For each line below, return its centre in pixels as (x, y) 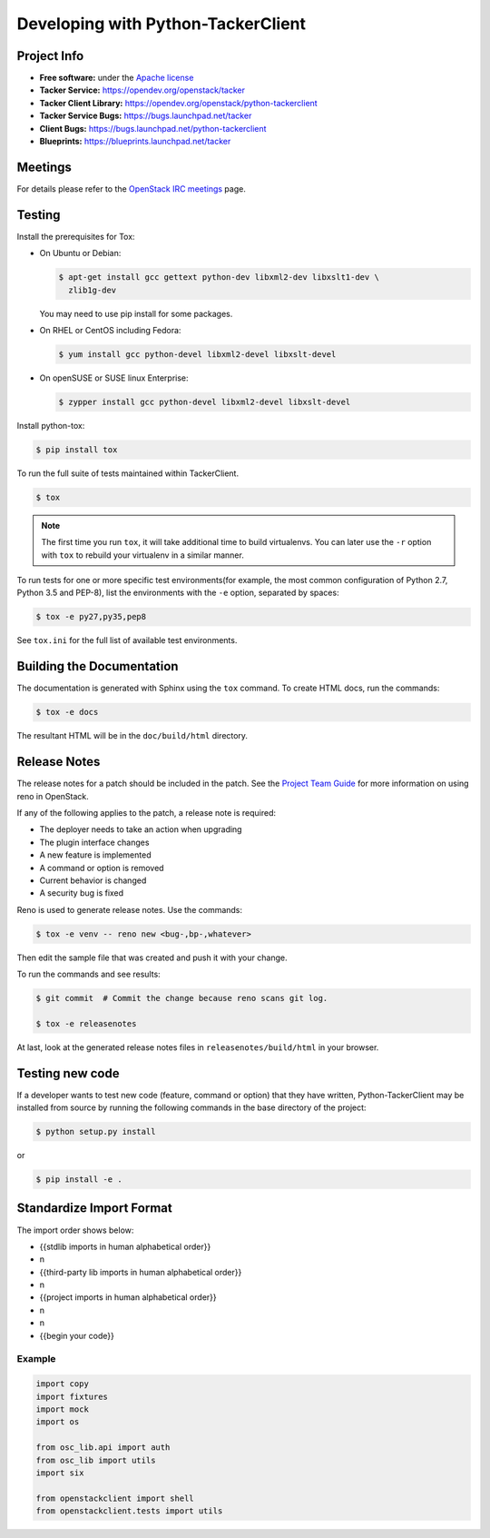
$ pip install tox (77, 449)
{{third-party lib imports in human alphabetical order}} (141, 1272)
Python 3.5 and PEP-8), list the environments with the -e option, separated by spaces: (178, 593)
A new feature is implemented (95, 855)
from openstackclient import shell (115, 1498)
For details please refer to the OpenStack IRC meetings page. (132, 189)
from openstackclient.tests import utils (129, 1511)
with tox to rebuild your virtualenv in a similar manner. (142, 555)
